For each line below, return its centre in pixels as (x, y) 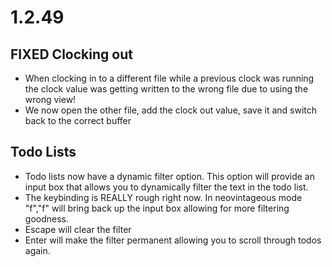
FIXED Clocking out (71, 54)
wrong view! (50, 99)
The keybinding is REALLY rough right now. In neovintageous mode (163, 197)
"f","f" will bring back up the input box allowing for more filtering (157, 208)
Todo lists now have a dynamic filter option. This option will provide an (169, 176)
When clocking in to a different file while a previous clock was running (169, 78)
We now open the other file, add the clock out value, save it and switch (171, 110)
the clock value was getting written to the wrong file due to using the (166, 89)
